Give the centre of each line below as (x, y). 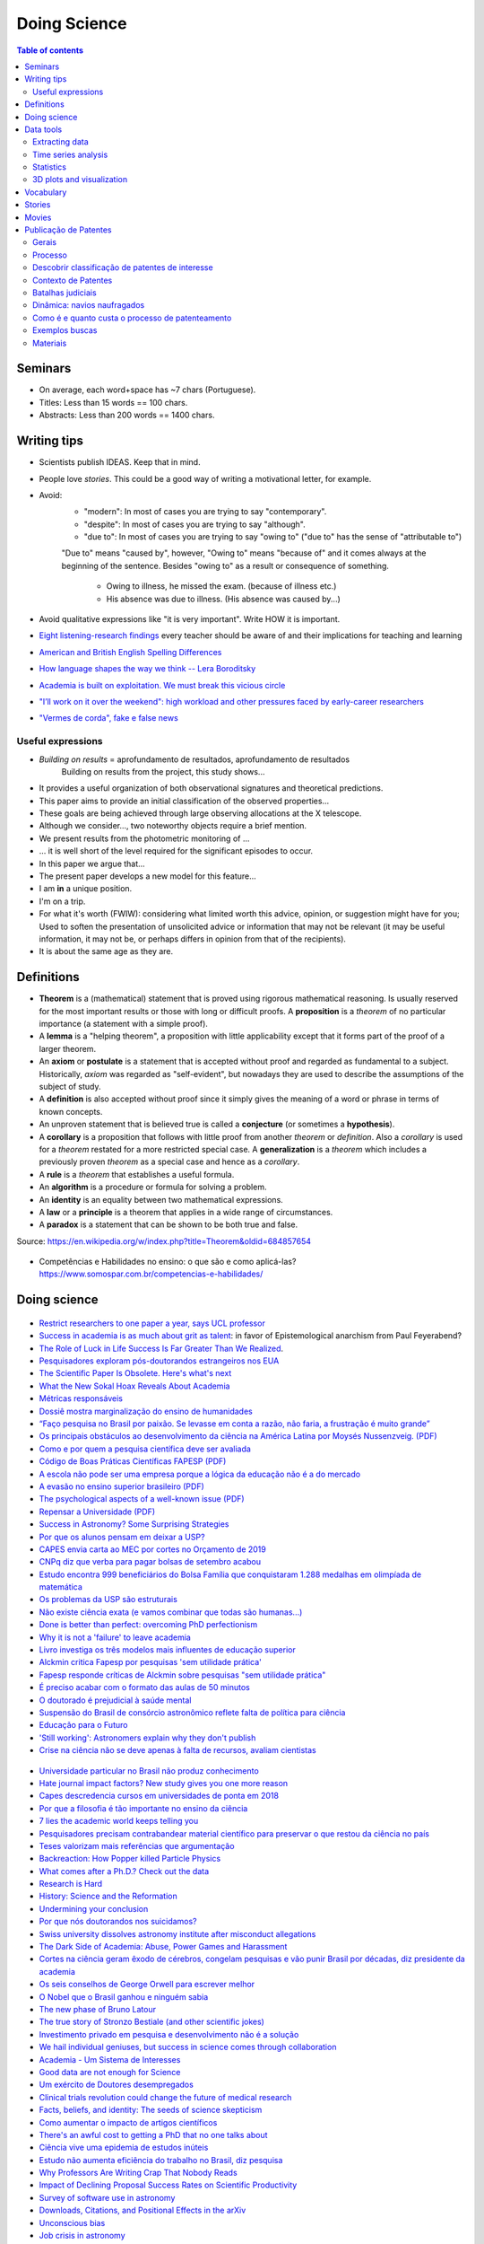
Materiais (50, 343)
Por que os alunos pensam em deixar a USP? (122, 1537)
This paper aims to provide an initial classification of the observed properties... (184, 801)
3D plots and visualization (80, 180)
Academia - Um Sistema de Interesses (110, 2059)
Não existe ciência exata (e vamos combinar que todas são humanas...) (171, 1612)
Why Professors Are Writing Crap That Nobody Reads (138, 2173)
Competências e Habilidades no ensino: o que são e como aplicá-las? (168, 1262)
